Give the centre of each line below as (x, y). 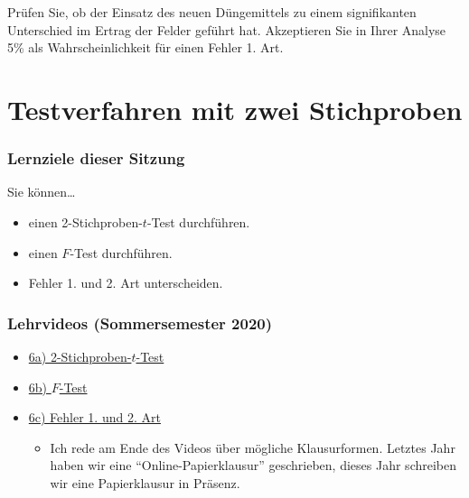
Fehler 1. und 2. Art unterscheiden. (126, 283)
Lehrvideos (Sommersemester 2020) (140, 323)
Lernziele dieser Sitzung (96, 158)
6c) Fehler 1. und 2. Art (94, 417)
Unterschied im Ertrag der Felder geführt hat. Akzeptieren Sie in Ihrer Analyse (227, 29)
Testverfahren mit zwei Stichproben (235, 109)
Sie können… (42, 192)
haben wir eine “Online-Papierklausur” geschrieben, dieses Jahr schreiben (253, 465)
